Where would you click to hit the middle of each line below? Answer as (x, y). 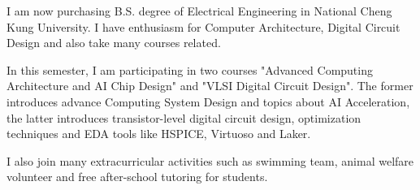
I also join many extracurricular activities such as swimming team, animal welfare (210, 160)
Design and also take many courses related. (114, 43)
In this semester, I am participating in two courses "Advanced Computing (190, 69)
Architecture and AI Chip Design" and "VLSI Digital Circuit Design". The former (210, 86)
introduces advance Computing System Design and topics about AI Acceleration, (208, 101)
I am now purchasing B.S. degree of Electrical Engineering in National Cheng (199, 11)
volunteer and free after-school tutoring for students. (137, 177)
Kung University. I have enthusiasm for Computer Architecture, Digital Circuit (204, 26)
